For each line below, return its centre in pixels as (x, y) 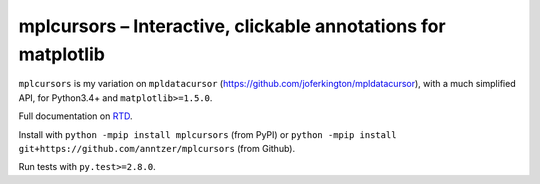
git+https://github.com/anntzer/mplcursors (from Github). (156, 148)
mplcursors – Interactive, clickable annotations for (232, 26)
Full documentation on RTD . (76, 116)
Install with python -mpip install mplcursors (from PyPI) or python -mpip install (207, 134)
